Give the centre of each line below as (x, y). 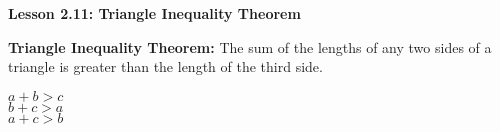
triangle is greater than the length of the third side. (165, 66)
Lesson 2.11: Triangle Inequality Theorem (154, 13)
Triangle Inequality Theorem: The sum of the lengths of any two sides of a (250, 46)
